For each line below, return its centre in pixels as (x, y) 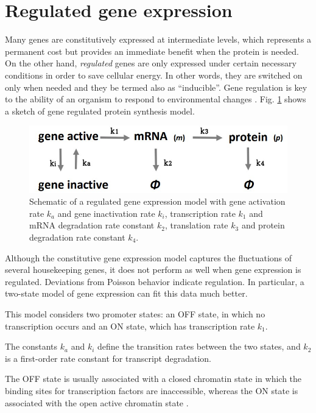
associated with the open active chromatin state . (97, 402)
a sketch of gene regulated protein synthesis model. (100, 111)
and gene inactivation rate (106, 213)
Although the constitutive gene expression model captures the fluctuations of (149, 257)
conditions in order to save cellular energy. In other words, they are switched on (154, 75)
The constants (31, 346)
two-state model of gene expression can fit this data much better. (126, 293)
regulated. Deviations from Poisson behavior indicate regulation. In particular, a (155, 281)
